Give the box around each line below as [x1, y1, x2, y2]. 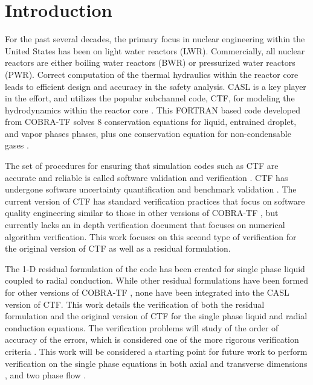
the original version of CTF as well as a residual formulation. [5, 242, 231, 255]
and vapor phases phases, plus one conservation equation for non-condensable [5, 127, 291, 139]
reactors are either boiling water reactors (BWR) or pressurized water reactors [5, 56, 295, 69]
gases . [5, 139, 29, 151]
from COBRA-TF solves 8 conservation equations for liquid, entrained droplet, [5, 115, 297, 128]
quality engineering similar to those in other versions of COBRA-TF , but [5, 206, 279, 219]
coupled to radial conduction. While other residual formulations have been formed [5, 274, 309, 287]
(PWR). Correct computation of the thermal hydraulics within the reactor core [5, 68, 298, 80]
